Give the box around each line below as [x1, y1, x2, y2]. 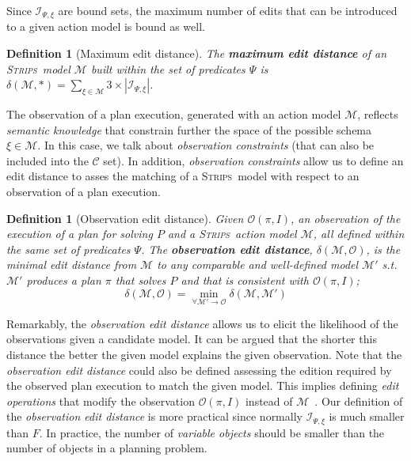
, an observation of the [291, 210, 401, 226]
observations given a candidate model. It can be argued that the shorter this [6, 331, 377, 347]
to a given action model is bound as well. [6, 18, 205, 35]
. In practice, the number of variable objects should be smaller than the [39, 424, 385, 440]
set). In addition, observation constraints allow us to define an [103, 152, 404, 168]
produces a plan [26, 271, 101, 288]
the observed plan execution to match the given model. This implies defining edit [6, 377, 399, 394]
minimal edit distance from [6, 256, 137, 273]
